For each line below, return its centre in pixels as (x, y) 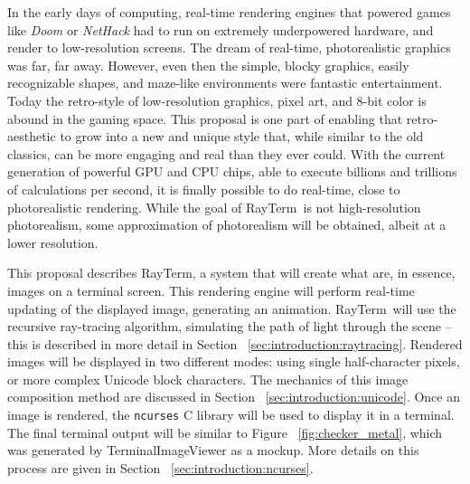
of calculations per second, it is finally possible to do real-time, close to (204, 189)
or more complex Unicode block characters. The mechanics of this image (208, 379)
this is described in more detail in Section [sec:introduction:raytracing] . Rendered (235, 343)
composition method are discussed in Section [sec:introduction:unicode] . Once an (234, 397)
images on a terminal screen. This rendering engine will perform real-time (211, 290)
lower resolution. (53, 242)
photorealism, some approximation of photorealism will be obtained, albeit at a (227, 225)
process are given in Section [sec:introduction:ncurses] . (160, 467)
